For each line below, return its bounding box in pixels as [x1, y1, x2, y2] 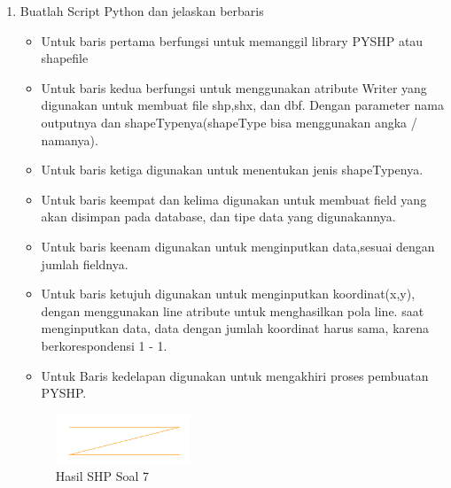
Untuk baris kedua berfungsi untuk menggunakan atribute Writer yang [41, 78, 427, 97]
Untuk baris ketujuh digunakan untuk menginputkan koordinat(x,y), [41, 284, 416, 303]
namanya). [41, 130, 98, 149]
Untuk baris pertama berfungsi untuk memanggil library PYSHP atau [41, 31, 424, 50]
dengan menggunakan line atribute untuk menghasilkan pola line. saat [41, 301, 424, 320]
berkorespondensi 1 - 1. [41, 336, 167, 354]
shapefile [41, 49, 89, 67]
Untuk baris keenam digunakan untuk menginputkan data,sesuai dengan [41, 236, 435, 255]
